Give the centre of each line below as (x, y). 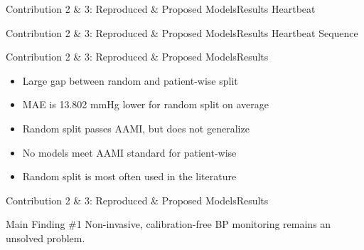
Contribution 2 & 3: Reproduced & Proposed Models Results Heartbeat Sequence (182, 32)
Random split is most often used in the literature (129, 176)
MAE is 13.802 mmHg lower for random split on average (146, 104)
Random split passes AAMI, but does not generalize (136, 128)
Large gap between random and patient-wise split (130, 80)
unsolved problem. (45, 238)
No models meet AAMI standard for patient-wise (129, 152)
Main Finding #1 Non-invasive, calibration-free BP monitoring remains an (168, 224)
